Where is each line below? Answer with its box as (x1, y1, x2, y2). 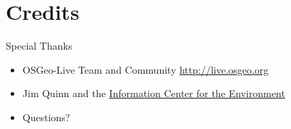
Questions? (22, 109, 70, 124)
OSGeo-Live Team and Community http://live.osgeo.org (22, 62, 269, 77)
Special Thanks (6, 38, 73, 53)
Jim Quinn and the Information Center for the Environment (22, 86, 285, 101)
